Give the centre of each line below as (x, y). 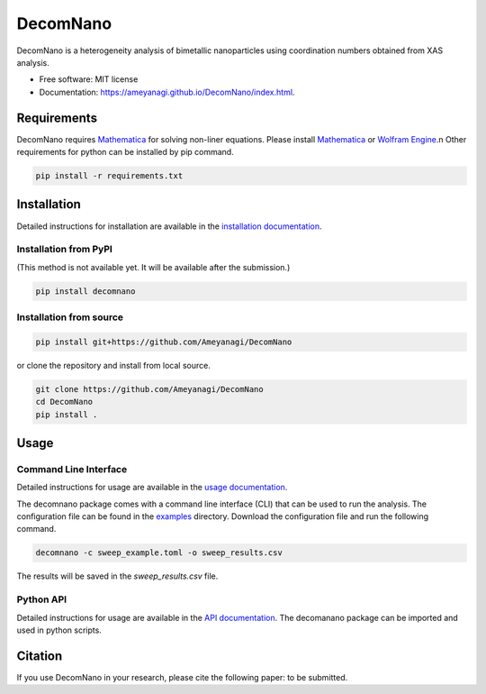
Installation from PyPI (64, 250)
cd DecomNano (64, 402)
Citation (40, 656)
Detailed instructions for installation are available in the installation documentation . (170, 226)
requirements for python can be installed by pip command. (125, 152)
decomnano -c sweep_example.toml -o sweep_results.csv (159, 553)
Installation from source (70, 317)
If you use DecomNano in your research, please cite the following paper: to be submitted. (182, 677)
